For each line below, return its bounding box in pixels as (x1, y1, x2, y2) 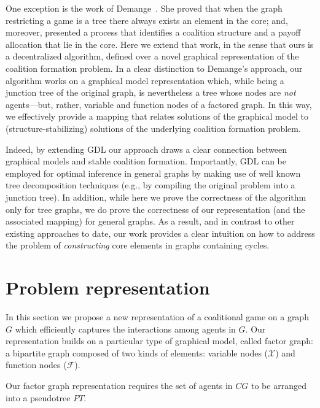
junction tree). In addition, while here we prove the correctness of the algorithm (6, 190, 306, 203)
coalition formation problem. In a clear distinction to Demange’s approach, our (6, 61, 303, 74)
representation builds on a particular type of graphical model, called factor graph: (6, 334, 313, 347)
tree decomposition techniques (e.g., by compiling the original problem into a (6, 179, 295, 191)
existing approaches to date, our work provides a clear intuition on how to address (6, 226, 315, 239)
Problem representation (6, 275, 210, 300)
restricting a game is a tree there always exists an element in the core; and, (6, 13, 288, 26)
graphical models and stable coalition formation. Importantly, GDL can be (6, 155, 286, 167)
